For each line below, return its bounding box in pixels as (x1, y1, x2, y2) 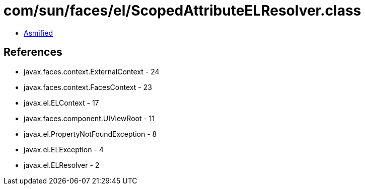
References (4, 46, 62, 59)
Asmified (24, 28, 53, 37)
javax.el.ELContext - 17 (24, 98, 99, 107)
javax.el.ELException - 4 (24, 145, 104, 154)
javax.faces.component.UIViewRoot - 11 (24, 114, 155, 123)
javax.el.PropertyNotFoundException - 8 (24, 129, 157, 138)
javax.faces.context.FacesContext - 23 (24, 82, 152, 91)
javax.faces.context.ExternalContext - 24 (24, 67, 160, 76)
